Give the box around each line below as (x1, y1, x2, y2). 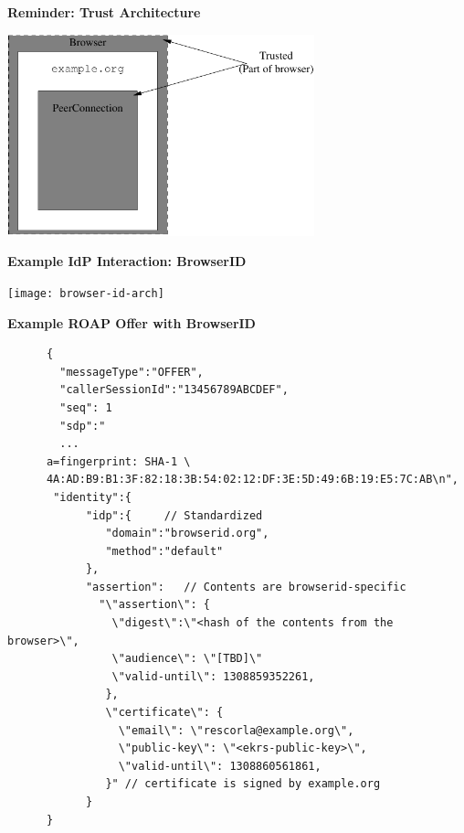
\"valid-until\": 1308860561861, (118, 759, 322, 773)
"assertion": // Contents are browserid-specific (85, 580, 406, 593)
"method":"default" (105, 544, 224, 558)
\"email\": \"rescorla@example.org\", (118, 723, 354, 737)
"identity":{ (53, 490, 132, 504)
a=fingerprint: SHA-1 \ (46, 454, 191, 468)
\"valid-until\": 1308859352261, (111, 669, 315, 683)
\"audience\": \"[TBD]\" (111, 652, 263, 666)
